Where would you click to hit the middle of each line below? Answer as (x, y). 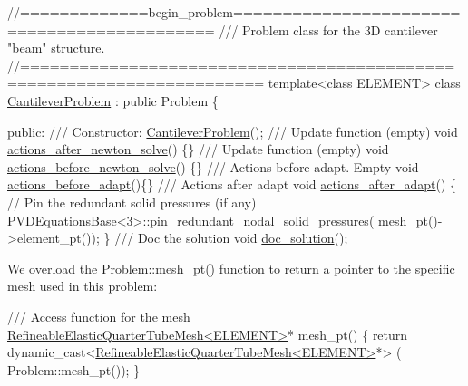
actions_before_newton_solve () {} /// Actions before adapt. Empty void (213, 166)
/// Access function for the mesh (99, 316)
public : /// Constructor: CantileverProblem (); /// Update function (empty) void (233, 131)
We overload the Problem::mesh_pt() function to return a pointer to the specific (231, 268)
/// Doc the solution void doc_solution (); (231, 238)
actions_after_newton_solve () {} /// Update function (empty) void (198, 149)
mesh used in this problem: (83, 286)
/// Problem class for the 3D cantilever (328, 29)
